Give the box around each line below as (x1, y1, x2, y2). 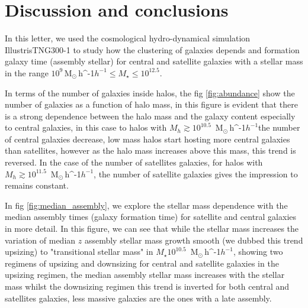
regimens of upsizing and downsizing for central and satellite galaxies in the (5, 257, 279, 269)
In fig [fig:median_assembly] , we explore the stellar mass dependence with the (5, 199, 288, 211)
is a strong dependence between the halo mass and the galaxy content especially (5, 109, 296, 122)
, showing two (233, 245, 283, 258)
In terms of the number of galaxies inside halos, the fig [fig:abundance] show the (5, 86, 295, 99)
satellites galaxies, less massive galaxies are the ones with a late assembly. (5, 291, 272, 304)
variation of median (5, 234, 76, 246)
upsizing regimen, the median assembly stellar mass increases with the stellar (5, 268, 285, 281)
